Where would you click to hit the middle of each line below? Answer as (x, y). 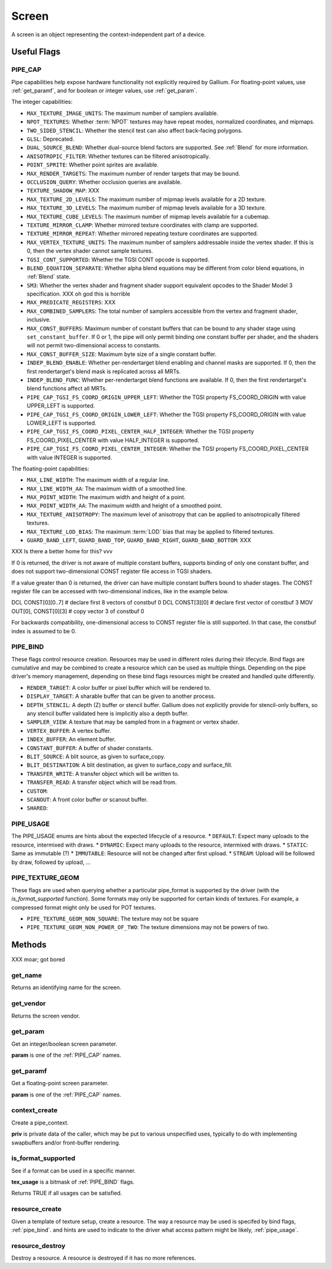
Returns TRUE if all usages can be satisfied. (67, 1193)
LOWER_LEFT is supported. (61, 423)
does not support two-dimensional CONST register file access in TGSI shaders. (112, 571)
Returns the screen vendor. (46, 1016)
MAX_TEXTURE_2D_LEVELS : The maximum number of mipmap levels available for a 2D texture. (147, 199)
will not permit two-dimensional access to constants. (94, 346)
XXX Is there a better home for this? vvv (62, 551)
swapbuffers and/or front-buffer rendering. (66, 1142)
